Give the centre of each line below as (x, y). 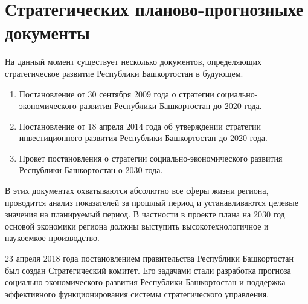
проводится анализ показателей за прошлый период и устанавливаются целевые (152, 202)
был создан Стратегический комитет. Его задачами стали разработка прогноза (148, 270)
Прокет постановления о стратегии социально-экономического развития (151, 158)
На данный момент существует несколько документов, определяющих (133, 61)
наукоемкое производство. (52, 238)
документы (47, 32)
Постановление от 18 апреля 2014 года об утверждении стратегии (140, 126)
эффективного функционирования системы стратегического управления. (137, 293)
